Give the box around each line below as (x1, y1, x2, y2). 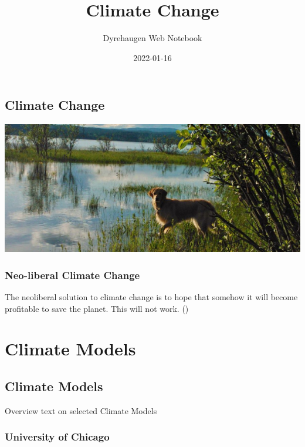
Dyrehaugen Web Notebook (103, 32, 202, 44)
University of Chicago (5, 429, 110, 444)
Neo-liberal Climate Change (5, 267, 140, 282)
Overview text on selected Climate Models (5, 404, 157, 416)
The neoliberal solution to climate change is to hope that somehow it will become (5, 290, 298, 303)
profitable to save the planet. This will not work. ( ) (5, 302, 189, 314)
